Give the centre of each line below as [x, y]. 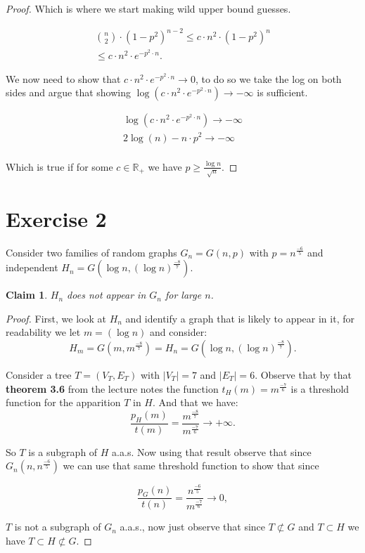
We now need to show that [63, 78]
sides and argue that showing [68, 92]
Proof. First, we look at [56, 318]
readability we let [43, 332]
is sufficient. [282, 92]
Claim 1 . [27, 295]
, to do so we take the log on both [268, 78]
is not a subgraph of [58, 527]
